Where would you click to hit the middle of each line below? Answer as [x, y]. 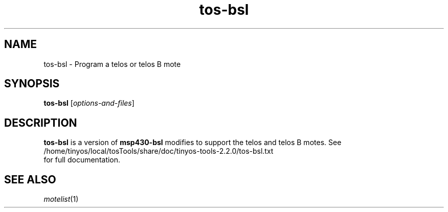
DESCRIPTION [41, 123]
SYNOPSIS [32, 84]
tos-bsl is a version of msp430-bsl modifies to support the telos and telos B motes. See [193, 143]
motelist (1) [61, 199]
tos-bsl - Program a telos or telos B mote [112, 64]
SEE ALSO [30, 179]
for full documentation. [82, 160]
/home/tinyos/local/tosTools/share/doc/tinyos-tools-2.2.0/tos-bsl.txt [159, 151]
